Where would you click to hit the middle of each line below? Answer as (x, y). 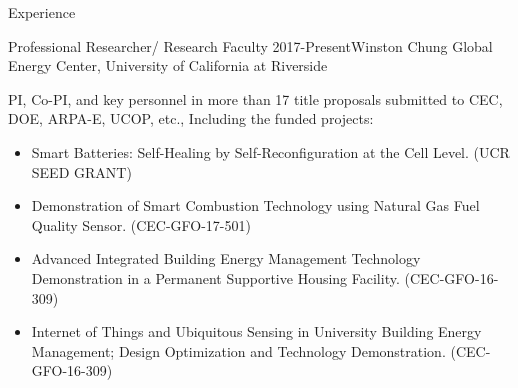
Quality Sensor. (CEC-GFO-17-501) (141, 224)
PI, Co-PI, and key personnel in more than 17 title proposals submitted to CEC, (255, 98)
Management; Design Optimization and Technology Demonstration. (238, 350)
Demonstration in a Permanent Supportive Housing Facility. (215, 277)
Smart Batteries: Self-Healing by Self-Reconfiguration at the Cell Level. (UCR (270, 151)
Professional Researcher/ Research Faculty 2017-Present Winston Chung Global (250, 45)
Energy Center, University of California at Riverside (168, 65)
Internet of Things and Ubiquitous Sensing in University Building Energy (256, 331)
